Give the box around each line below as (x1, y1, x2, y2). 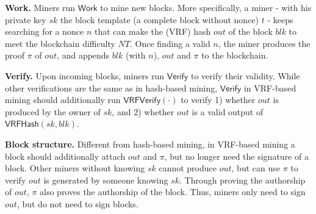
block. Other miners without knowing (5, 162, 145, 174)
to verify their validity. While (190, 69, 300, 82)
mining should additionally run (5, 93, 121, 106)
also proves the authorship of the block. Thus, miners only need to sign (40, 185, 306, 198)
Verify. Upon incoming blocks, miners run (5, 69, 165, 82)
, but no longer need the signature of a (164, 149, 309, 162)
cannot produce (159, 162, 217, 174)
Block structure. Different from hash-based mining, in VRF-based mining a (5, 137, 295, 150)
